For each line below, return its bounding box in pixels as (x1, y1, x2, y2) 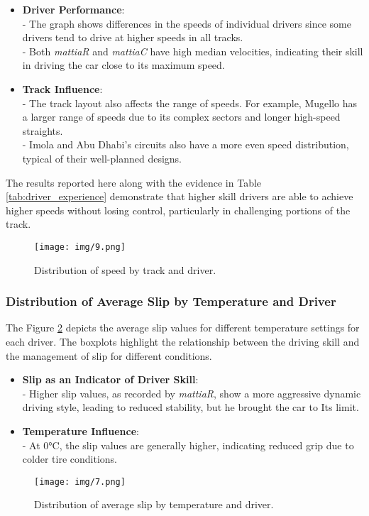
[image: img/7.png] (34, 476, 126, 487)
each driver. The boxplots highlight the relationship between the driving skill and (6, 334, 360, 348)
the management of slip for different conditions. (6, 348, 212, 363)
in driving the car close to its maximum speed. (22, 57, 225, 72)
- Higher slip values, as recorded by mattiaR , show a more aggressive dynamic (22, 385, 361, 400)
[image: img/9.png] (34, 241, 126, 252)
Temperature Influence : (22, 423, 139, 438)
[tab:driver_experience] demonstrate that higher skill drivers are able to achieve (6, 189, 353, 204)
